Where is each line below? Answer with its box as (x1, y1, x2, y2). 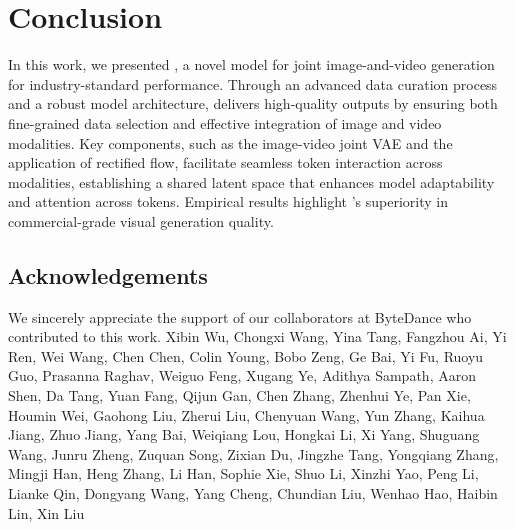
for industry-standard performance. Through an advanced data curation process (8, 73, 498, 94)
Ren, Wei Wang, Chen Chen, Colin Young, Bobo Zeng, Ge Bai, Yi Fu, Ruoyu (8, 345, 484, 366)
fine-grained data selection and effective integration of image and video (8, 112, 442, 133)
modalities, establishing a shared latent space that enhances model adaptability (8, 171, 495, 192)
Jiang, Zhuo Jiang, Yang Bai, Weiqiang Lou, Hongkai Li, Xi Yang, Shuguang (8, 424, 480, 445)
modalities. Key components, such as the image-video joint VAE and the (8, 132, 453, 153)
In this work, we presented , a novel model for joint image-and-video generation (8, 54, 495, 75)
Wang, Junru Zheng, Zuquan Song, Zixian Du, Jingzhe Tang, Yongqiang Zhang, (8, 443, 499, 464)
